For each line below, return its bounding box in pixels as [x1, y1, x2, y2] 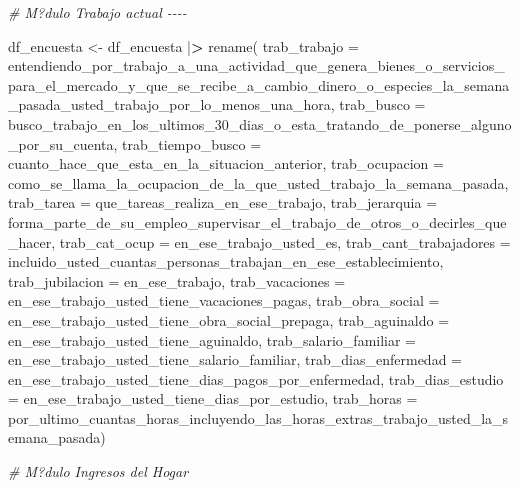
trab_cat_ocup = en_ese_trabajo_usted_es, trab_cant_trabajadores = [59, 231, 511, 252]
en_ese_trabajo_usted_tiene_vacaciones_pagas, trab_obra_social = [8, 290, 440, 311]
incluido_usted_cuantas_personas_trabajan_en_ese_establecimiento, [8, 251, 444, 272]
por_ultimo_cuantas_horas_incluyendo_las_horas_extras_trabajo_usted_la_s [8, 407, 509, 428]
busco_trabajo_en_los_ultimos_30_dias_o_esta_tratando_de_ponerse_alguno [8, 113, 512, 134]
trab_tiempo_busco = [122, 133, 262, 154]
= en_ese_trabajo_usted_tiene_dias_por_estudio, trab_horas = [8, 388, 418, 409]
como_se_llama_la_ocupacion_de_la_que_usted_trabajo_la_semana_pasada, [8, 172, 509, 193]
